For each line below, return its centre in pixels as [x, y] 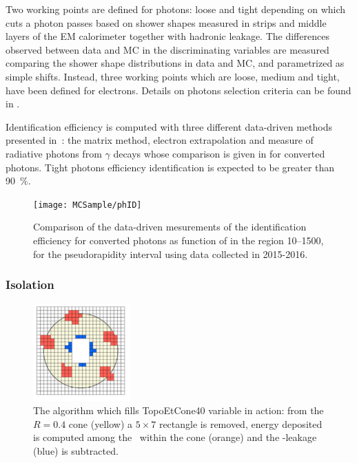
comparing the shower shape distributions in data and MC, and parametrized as [175, 63]
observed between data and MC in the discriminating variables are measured [167, 49]
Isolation [30, 284]
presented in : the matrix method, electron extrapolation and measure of [160, 140]
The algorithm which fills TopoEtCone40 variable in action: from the [178, 410]
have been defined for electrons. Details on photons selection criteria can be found [178, 90]
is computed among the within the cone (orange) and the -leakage [175, 437]
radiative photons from [54, 153]
